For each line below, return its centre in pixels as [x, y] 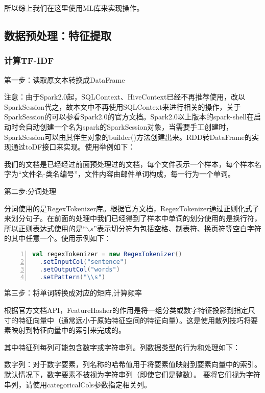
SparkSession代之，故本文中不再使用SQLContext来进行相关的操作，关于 [123, 106]
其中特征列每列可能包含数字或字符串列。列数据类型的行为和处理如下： [122, 347]
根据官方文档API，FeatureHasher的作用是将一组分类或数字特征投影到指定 [126, 310]
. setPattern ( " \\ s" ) [73, 277]
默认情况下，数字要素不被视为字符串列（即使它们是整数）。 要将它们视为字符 [132, 374]
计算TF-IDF [29, 60]
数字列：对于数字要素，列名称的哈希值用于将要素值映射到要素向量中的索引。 [133, 364]
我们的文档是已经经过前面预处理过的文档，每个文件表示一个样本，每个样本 [129, 164]
